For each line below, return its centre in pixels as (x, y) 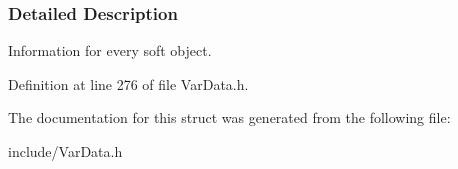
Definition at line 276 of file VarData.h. (128, 83)
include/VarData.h (65, 151)
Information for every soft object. (110, 50)
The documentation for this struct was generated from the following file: (229, 117)
